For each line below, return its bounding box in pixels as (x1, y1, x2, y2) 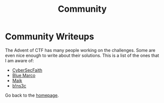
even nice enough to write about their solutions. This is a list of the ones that (5, 52, 159, 58)
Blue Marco (12, 72, 36, 78)
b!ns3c (12, 82, 26, 89)
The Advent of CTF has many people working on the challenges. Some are (5, 47, 156, 53)
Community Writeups (5, 31, 94, 42)
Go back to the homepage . (5, 92, 59, 98)
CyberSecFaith (12, 67, 43, 73)
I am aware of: (5, 57, 34, 63)
